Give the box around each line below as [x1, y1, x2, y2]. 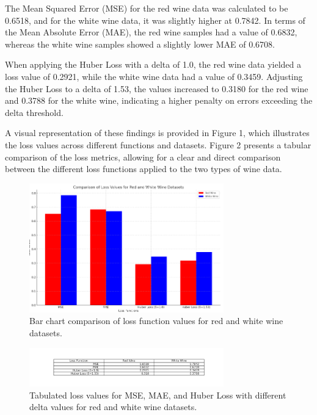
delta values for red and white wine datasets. [29, 400, 197, 413]
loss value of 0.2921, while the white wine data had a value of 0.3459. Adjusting [5, 70, 303, 82]
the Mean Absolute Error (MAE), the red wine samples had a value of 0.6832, [5, 26, 297, 38]
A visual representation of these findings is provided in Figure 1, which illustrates [5, 126, 310, 139]
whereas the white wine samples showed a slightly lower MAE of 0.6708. [5, 37, 275, 50]
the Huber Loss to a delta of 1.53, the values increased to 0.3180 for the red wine [5, 82, 308, 95]
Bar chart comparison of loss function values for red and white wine [29, 314, 283, 327]
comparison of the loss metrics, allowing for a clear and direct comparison [5, 150, 281, 163]
